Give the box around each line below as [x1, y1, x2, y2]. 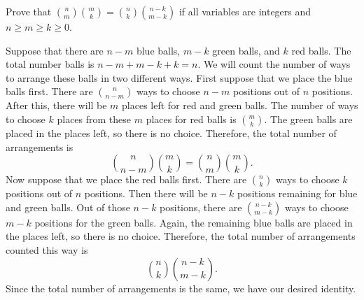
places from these [57, 111, 132, 126]
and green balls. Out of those [6, 199, 130, 214]
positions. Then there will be [84, 186, 208, 201]
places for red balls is [146, 111, 237, 126]
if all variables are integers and [178, 4, 311, 18]
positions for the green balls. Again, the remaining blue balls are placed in [34, 215, 353, 229]
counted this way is [6, 242, 88, 257]
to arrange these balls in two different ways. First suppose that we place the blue [6, 70, 353, 85]
